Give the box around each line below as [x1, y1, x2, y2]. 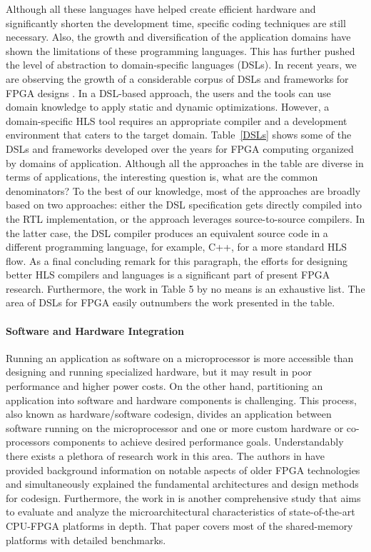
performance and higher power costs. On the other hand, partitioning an [6, 378, 323, 393]
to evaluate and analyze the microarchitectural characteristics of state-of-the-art [6, 504, 355, 519]
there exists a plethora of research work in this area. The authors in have [6, 448, 325, 463]
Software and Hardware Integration [6, 323, 185, 338]
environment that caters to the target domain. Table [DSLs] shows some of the [6, 127, 352, 142]
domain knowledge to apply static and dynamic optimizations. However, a [6, 99, 330, 114]
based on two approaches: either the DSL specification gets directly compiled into [6, 197, 362, 212]
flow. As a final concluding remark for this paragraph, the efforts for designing [6, 253, 347, 268]
